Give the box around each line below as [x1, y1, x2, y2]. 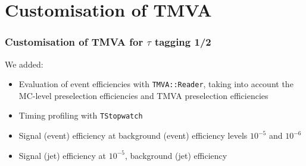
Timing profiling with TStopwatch [18, 109, 143, 122]
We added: [5, 58, 43, 70]
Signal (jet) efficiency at [18, 149, 107, 161]
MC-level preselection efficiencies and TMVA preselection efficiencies [18, 89, 268, 101]
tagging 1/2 [154, 34, 211, 49]
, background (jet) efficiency [125, 149, 227, 161]
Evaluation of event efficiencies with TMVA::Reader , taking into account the [18, 78, 293, 90]
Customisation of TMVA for [5, 34, 143, 49]
